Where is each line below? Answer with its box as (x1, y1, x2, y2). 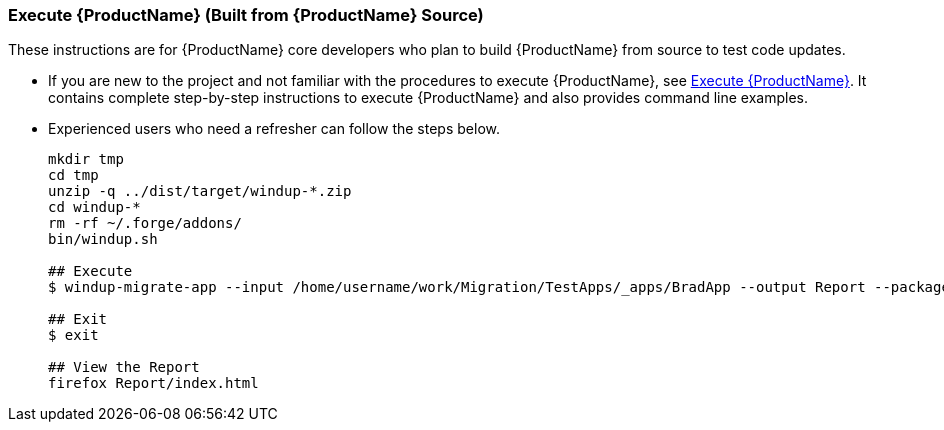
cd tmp (48, 167, 99, 184)
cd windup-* (48, 199, 141, 216)
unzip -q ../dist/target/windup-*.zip (48, 183, 352, 200)
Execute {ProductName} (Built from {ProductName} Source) (8, 5, 484, 25)
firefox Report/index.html (48, 375, 259, 392)
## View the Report (48, 359, 200, 376)
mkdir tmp (48, 151, 124, 168)
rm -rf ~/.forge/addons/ (48, 215, 242, 232)
